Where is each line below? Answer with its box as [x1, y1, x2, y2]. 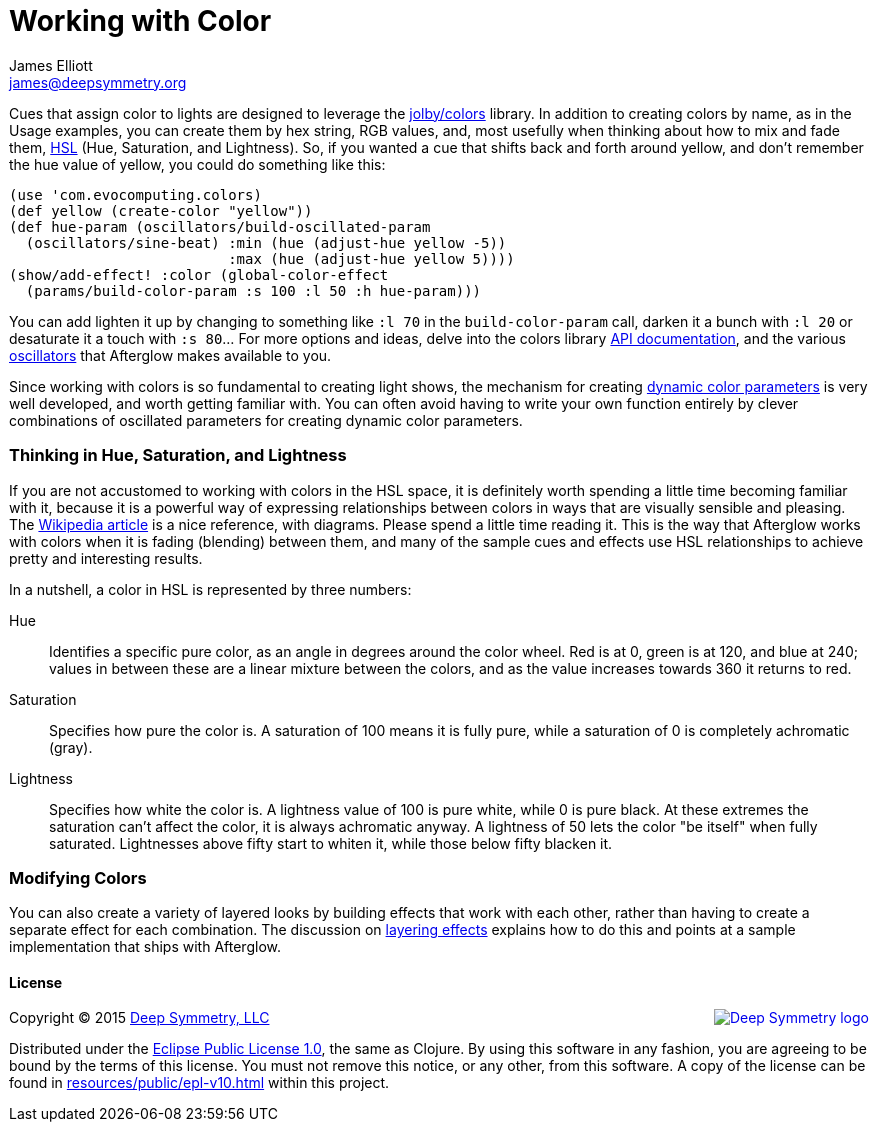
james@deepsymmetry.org [9, 73, 187, 91]
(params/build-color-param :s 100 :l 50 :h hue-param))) [25, 282, 482, 299]
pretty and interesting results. [9, 549, 203, 567]
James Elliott [9, 56, 93, 74]
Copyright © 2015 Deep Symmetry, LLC [9, 1009, 270, 1027]
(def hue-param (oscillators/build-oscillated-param [9, 218, 431, 235]
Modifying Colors [9, 867, 147, 888]
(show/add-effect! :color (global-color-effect [9, 266, 389, 283]
